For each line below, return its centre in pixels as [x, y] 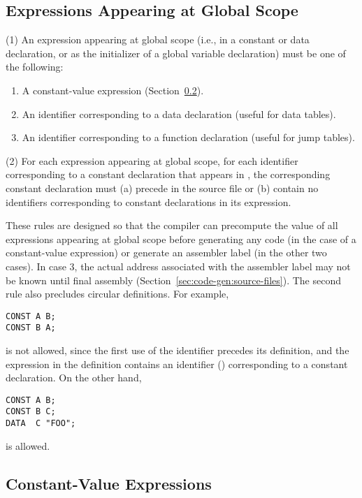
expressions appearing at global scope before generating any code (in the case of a [181, 239]
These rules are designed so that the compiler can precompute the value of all [172, 225]
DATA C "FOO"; [41, 424]
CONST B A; [31, 328]
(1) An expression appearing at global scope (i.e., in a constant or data [158, 39]
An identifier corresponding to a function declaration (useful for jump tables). [188, 137]
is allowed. [28, 445]
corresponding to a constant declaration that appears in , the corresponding [168, 174]
